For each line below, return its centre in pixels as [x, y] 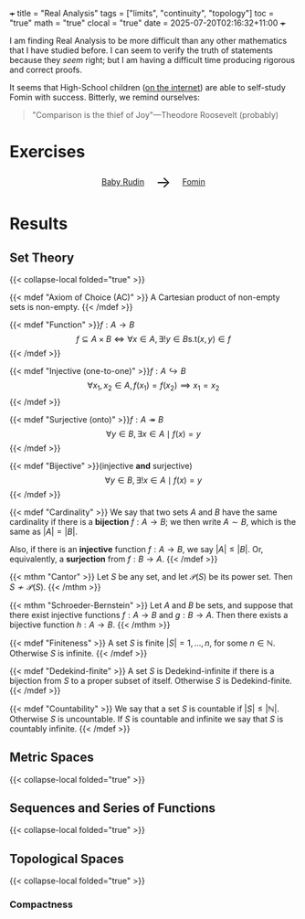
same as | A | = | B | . [43, 531]
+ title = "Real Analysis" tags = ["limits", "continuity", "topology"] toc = [142, 13]
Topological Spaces [67, 859]
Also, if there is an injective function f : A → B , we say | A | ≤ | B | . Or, [137, 549]
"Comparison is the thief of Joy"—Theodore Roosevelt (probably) [155, 115]
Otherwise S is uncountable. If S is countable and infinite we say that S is [147, 719]
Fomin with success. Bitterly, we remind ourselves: [105, 97]
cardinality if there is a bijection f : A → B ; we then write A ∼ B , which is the [153, 521]
